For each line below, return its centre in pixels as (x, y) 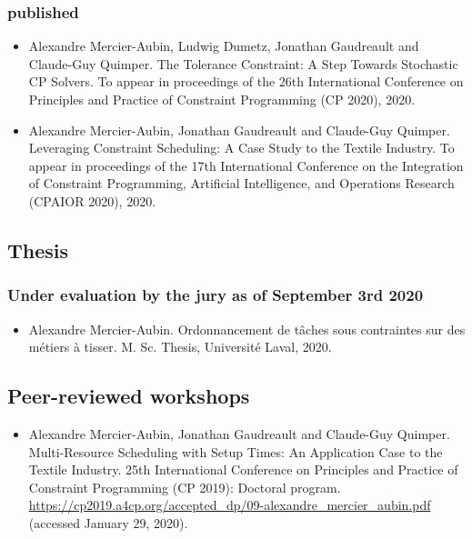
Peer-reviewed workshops (129, 396)
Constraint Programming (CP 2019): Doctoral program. (185, 487)
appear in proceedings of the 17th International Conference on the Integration (246, 165)
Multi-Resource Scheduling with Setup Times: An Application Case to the (236, 451)
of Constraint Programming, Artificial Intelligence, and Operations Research (241, 183)
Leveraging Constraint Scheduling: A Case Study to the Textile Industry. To (241, 148)
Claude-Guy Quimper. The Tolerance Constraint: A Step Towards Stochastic (243, 63)
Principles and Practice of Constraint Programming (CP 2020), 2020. (222, 99)
